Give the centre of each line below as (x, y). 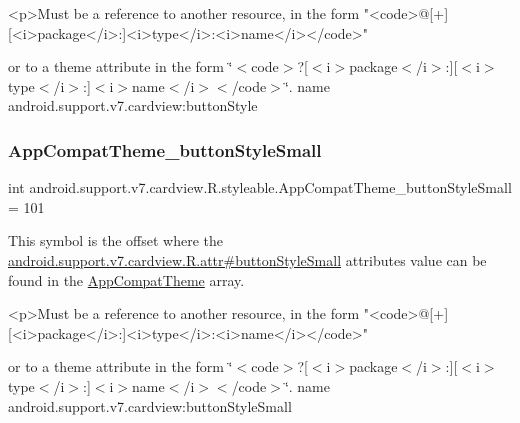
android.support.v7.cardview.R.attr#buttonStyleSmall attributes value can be (247, 259)
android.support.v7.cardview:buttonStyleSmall (150, 405)
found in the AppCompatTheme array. (126, 279)
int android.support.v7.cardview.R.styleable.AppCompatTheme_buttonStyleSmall (260, 187)
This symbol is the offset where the (115, 240)
